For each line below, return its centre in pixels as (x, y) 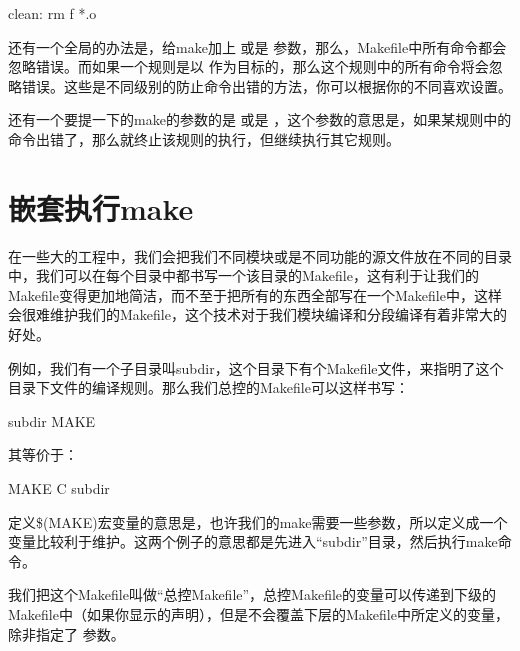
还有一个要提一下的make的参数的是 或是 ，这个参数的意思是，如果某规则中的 (260, 119)
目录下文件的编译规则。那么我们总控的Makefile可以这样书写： (208, 387)
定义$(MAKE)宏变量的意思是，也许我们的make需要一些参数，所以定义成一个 (258, 521)
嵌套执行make (101, 207)
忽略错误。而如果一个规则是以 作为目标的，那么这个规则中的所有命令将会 (248, 66)
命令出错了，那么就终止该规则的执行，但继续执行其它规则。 (204, 138)
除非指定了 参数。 (66, 633)
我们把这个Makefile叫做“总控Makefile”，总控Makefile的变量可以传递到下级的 (252, 594)
